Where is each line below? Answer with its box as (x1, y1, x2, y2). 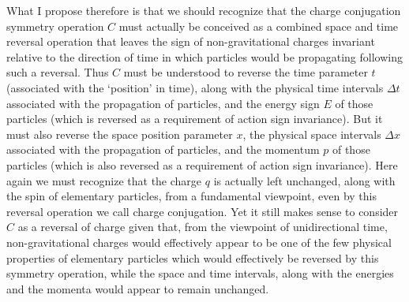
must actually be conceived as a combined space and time (118, 17, 399, 34)
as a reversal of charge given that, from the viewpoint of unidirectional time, (17, 218, 388, 235)
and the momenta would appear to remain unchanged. (6, 280, 269, 296)
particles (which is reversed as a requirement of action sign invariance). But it (6, 110, 383, 127)
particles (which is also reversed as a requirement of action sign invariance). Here (6, 156, 398, 173)
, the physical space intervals (242, 125, 381, 142)
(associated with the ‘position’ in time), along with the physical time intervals (6, 79, 384, 95)
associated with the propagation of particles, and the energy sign (6, 95, 320, 111)
